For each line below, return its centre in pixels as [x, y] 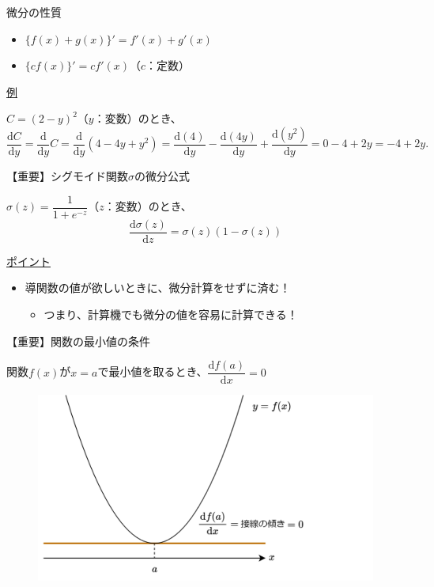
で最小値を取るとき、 [153, 371]
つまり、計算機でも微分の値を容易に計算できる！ [171, 314]
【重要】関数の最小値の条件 [78, 341]
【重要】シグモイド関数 [67, 176]
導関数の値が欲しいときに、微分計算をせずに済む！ [158, 288]
